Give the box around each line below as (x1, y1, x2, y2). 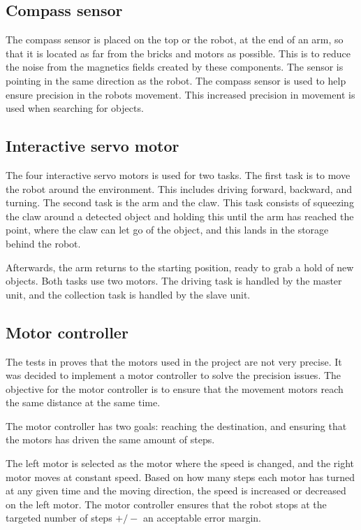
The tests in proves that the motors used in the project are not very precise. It (6, 354, 342, 368)
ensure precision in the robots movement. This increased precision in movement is (6, 87, 355, 101)
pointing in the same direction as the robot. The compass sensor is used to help (6, 73, 346, 87)
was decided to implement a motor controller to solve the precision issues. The (6, 368, 341, 382)
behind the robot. (6, 236, 81, 250)
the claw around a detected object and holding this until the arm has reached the (6, 208, 354, 223)
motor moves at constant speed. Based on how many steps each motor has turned (6, 469, 355, 484)
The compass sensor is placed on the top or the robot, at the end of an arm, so (6, 32, 344, 47)
